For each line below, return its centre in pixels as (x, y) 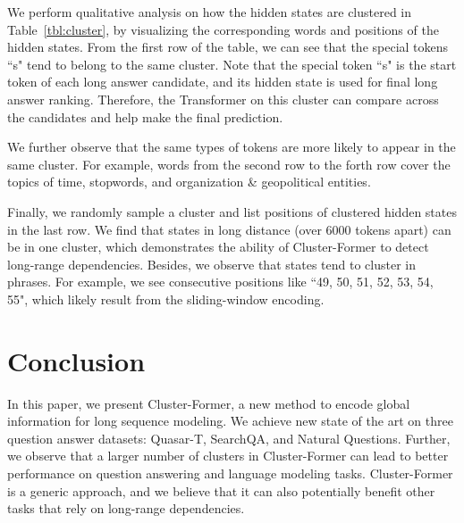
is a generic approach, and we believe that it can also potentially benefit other (221, 490)
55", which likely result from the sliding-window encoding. (166, 299)
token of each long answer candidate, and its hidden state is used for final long (223, 82)
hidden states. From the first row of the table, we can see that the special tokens (228, 47)
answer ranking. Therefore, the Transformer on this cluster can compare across (223, 99)
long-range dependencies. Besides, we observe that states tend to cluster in (211, 264)
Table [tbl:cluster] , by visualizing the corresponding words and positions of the (223, 29)
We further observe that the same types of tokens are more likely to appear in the (232, 147)
